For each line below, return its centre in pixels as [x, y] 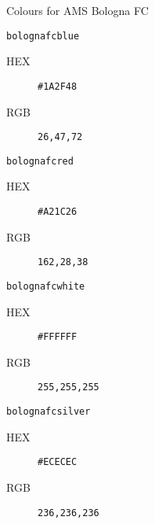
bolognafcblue [43, 36]
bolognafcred [40, 161]
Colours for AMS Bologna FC [77, 10]
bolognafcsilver [49, 412]
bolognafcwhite [46, 286]
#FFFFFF [58, 337]
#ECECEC [58, 462]
